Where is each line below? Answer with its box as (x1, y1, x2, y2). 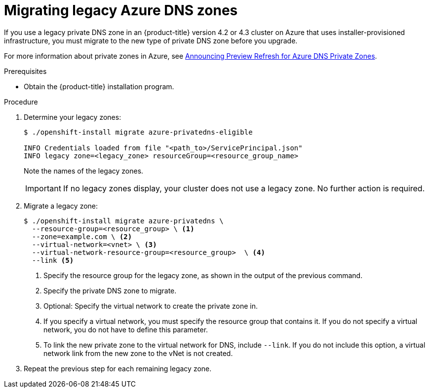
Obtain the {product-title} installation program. (24, 82, 174, 91)
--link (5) (32, 256, 74, 264)
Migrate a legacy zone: (24, 201, 98, 210)
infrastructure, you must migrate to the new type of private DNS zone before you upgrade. (4, 36, 298, 45)
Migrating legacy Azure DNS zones (4, 2, 238, 19)
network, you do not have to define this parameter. (43, 325, 208, 334)
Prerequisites (4, 67, 47, 75)
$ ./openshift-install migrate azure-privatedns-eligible (24, 128, 253, 136)
